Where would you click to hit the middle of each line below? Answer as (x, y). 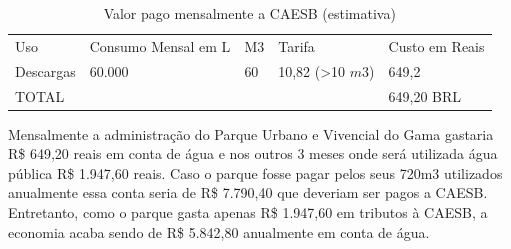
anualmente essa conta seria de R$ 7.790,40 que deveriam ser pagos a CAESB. (248, 192)
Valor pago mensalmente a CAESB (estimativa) (249, 13)
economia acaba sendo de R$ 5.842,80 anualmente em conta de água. (219, 231)
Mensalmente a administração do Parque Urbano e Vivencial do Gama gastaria (251, 133)
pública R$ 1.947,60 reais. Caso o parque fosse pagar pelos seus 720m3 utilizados (255, 172)
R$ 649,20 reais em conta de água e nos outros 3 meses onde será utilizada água (253, 153)
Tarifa (296, 45)
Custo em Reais (436, 45)
